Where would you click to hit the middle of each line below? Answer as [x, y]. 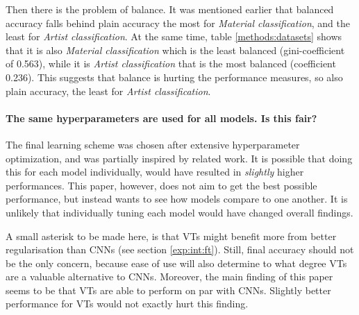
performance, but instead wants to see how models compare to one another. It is [177, 199]
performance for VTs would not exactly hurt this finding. [127, 304]
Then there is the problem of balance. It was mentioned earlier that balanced [170, 9]
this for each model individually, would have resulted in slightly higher [155, 172]
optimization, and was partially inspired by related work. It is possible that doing [179, 158]
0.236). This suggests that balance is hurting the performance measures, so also [174, 77]
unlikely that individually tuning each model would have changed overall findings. [179, 212]
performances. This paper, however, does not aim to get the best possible [161, 185]
